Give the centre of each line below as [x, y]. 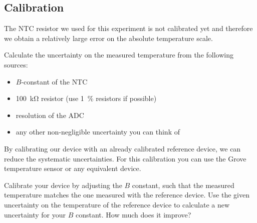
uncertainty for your [35, 214]
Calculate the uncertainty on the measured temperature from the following [119, 55]
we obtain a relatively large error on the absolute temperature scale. [108, 38]
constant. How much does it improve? [134, 214]
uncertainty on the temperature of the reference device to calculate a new [117, 204]
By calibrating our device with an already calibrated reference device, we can [122, 148]
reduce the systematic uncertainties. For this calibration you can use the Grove [125, 158]
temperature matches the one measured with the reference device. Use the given [127, 195]
